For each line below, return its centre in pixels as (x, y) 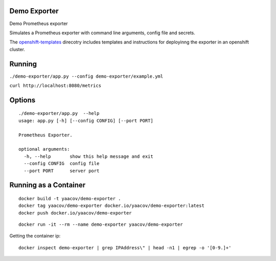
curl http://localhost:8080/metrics (55, 85)
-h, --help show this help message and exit (88, 156)
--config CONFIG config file (62, 164)
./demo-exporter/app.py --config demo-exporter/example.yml (86, 76)
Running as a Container (48, 185)
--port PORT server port (62, 171)
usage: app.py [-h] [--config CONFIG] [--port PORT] (86, 121)
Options (22, 100)
